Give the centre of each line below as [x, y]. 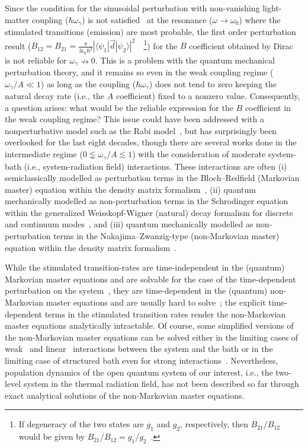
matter [17, 19]
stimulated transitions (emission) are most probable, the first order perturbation [150, 32]
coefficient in [268, 107]
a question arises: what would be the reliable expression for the [119, 107]
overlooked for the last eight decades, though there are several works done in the [151, 142]
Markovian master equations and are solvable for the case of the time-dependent [150, 279]
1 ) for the [161, 45]
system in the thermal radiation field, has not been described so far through [161, 384]
